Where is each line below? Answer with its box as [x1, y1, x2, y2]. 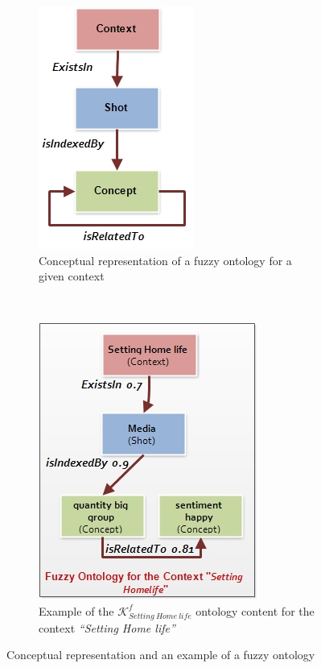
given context [39, 268, 105, 284]
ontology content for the [195, 602, 315, 619]
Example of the [39, 602, 114, 619]
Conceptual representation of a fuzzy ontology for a [39, 251, 292, 268]
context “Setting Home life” [39, 619, 175, 636]
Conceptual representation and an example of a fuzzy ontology [6, 646, 315, 663]
